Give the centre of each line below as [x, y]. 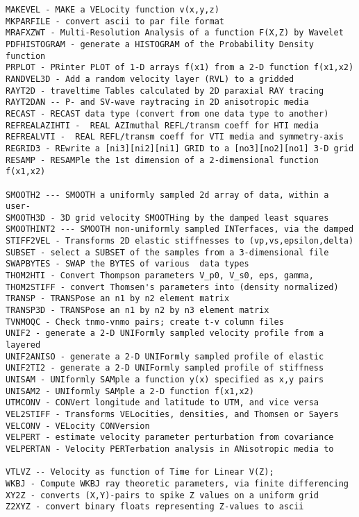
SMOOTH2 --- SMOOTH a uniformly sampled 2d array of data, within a [167, 195]
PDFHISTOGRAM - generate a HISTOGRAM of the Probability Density [160, 44]
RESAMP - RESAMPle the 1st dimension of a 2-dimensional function [162, 160]
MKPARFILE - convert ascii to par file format [115, 21]
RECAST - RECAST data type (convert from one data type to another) [167, 113]
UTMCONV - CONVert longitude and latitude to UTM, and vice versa [162, 403]
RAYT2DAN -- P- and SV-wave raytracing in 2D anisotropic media [157, 102]
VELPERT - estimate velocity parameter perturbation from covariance [170, 438]
